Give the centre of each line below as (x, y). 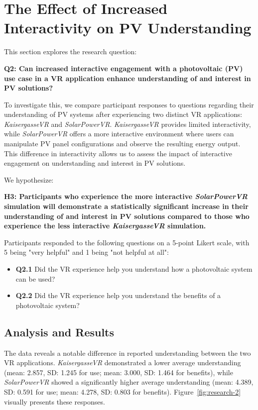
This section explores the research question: (70, 51)
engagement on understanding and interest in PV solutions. (95, 163)
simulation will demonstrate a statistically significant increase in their (126, 206)
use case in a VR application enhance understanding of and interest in (128, 78)
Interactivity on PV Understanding (128, 28)
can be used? (35, 278)
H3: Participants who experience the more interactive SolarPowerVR (126, 196)
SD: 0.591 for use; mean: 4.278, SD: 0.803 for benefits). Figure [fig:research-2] (123, 391)
